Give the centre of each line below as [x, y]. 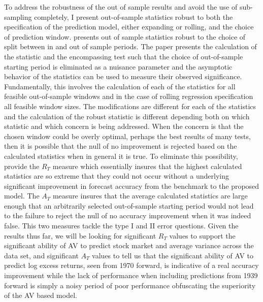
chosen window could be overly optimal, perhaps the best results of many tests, [127, 136]
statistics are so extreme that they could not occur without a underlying [117, 176]
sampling [18, 16]
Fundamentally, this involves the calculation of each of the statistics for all [120, 86]
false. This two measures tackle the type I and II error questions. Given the [121, 226]
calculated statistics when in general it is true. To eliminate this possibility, [121, 156]
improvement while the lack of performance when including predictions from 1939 [131, 275]
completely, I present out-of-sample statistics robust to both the [134, 16]
